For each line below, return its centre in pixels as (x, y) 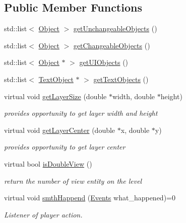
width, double (134, 96)
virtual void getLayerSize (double (55, 96)
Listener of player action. (43, 214)
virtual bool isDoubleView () (48, 163)
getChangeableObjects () (112, 45)
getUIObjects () (104, 62)
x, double (135, 130)
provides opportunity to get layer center (65, 147)
